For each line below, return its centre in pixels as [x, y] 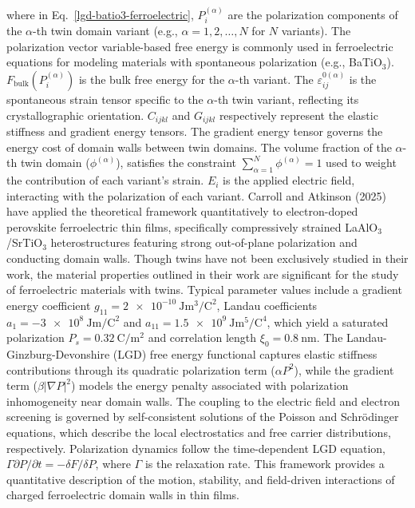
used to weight [361, 163]
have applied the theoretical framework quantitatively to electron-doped [182, 211]
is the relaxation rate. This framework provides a [265, 464]
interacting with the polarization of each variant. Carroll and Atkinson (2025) [196, 195]
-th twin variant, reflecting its [287, 99]
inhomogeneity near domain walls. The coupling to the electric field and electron [203, 401]
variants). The [316, 31]
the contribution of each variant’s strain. [105, 180]
